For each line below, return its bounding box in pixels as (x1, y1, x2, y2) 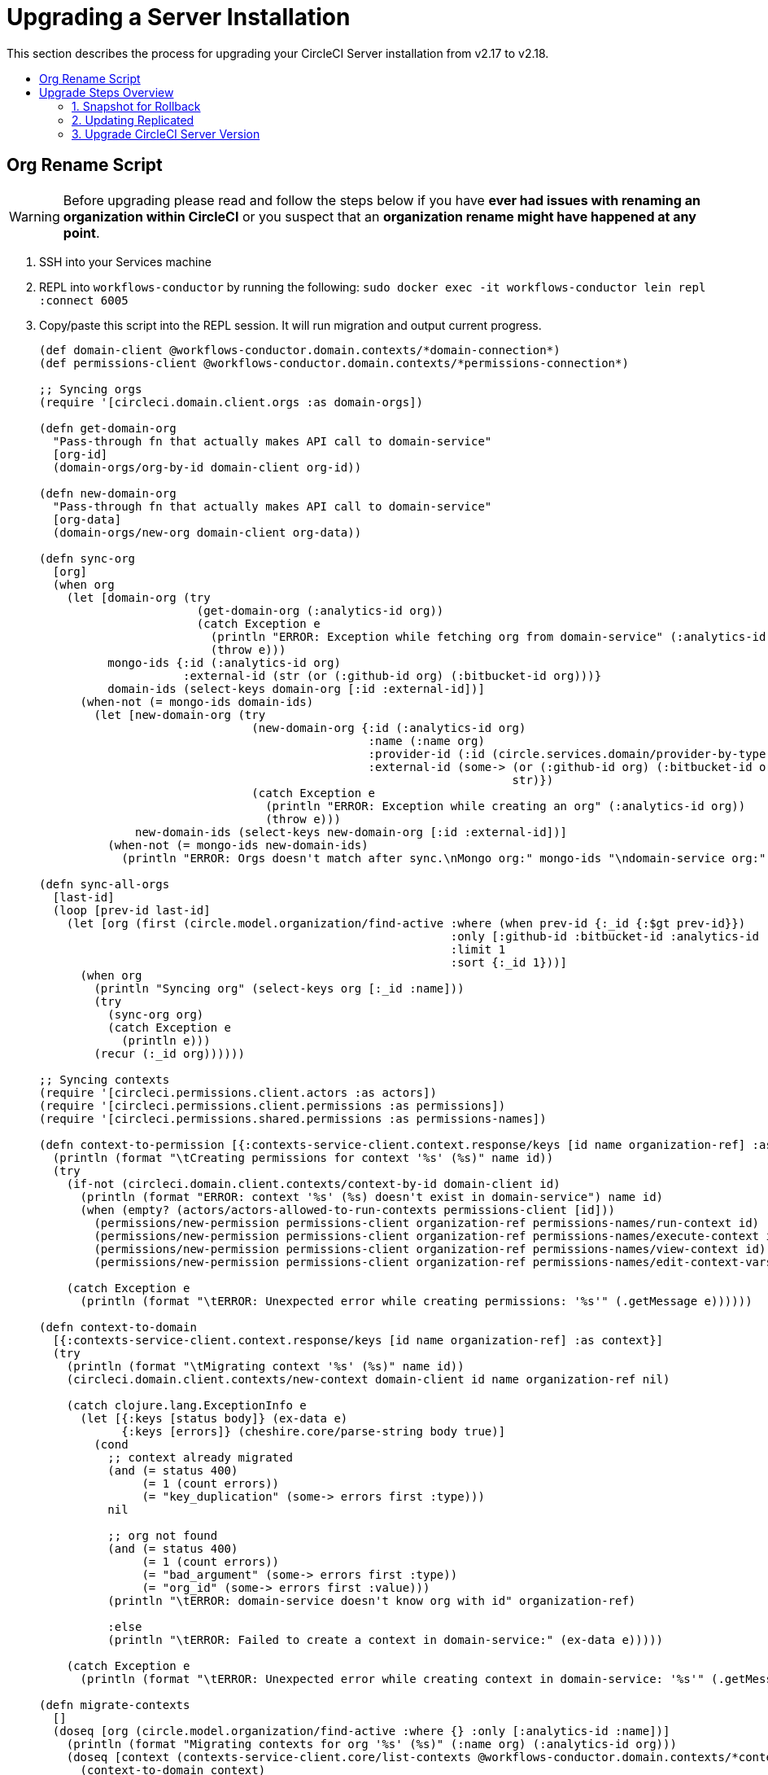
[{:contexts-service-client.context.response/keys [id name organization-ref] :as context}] (52, 1333, 664, 1347)
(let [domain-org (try (66, 590, 211, 604)
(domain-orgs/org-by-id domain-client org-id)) (52, 460, 362, 474)
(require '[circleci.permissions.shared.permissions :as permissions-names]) (39, 1111, 547, 1125)
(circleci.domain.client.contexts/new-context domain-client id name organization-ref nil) (66, 1372, 670, 1386)
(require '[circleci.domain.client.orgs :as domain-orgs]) (39, 395, 424, 409)
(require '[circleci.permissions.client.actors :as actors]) (39, 1085, 437, 1099)
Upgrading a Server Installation (7, 3, 351, 31)
